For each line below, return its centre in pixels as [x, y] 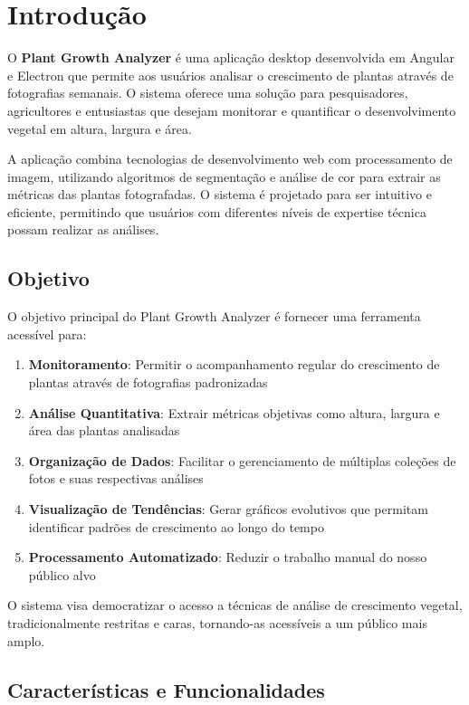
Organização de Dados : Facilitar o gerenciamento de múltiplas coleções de [242, 460]
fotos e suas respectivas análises [116, 478]
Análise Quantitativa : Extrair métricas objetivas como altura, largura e [234, 412]
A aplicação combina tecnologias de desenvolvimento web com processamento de [230, 159]
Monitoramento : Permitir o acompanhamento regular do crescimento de [234, 364]
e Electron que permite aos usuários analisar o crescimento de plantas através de [230, 75]
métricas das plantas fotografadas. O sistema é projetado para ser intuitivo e [220, 194]
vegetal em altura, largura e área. [100, 128]
